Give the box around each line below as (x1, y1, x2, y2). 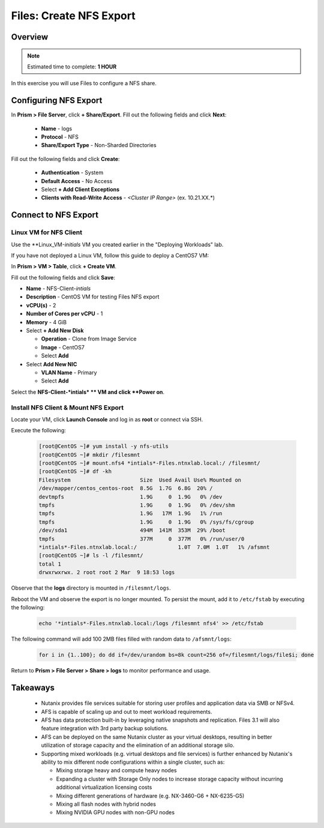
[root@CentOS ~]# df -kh (38, 468, 112, 475)
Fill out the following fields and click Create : (11, 155, 120, 162)
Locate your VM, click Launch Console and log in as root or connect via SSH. (11, 416, 203, 423)
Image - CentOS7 (41, 343, 85, 351)
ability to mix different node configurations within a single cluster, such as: (41, 758, 225, 766)
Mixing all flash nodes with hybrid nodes (56, 800, 156, 808)
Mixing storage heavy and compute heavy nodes (56, 767, 177, 774)
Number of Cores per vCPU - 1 (26, 310, 103, 318)
